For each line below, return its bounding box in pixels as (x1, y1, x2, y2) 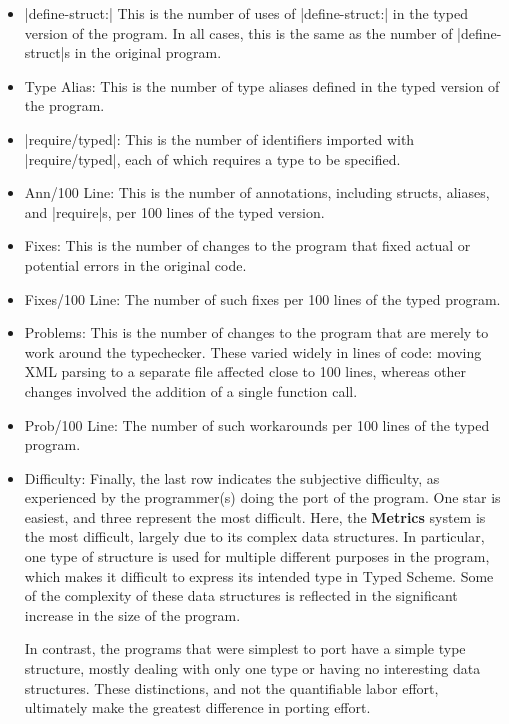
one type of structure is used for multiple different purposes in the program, (24, 546, 490, 567)
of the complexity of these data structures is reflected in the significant (24, 585, 458, 606)
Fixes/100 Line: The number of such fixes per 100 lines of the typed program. (24, 288, 501, 309)
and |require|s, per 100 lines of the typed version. (24, 201, 325, 222)
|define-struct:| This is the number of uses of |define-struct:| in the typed (24, 3, 468, 23)
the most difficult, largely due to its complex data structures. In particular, (24, 526, 485, 547)
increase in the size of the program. (24, 604, 241, 625)
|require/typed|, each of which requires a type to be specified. (24, 148, 401, 169)
